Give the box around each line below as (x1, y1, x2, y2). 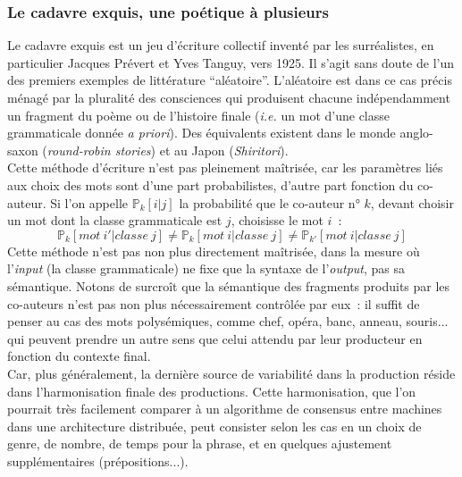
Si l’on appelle (50, 193, 129, 212)
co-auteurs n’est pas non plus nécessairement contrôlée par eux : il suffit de (7, 294, 420, 313)
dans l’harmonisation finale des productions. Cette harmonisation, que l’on (7, 381, 416, 400)
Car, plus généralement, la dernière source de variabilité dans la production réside (7, 364, 456, 382)
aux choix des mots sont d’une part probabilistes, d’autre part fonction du (7, 175, 414, 194)
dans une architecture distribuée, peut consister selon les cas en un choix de (7, 416, 422, 435)
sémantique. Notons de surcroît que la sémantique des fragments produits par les (7, 276, 450, 295)
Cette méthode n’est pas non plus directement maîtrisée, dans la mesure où (7, 241, 420, 260)
